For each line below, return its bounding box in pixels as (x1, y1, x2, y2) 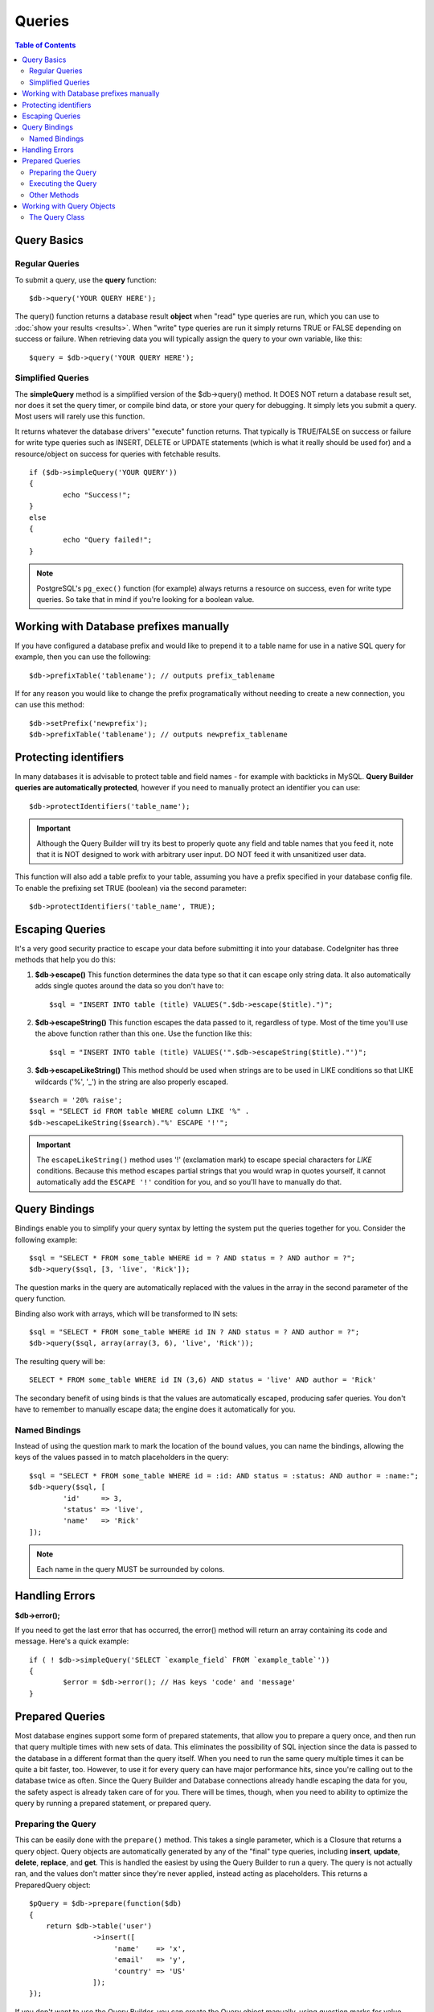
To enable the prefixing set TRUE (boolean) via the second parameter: (14, 883, 247, 893)
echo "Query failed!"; (63, 535, 153, 545)
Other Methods (29, 190, 80, 200)
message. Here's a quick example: (14, 1636, 129, 1646)
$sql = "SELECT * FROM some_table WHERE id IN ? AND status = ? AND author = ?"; (29, 1327, 360, 1336)
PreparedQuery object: (14, 1880, 92, 1890)
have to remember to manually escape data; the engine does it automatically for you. (14, 1404, 297, 1414)
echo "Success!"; (63, 490, 132, 499)
